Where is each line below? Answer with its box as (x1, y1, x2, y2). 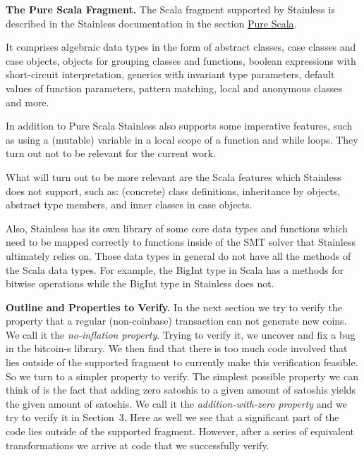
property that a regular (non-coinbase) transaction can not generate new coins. (6, 313, 347, 328)
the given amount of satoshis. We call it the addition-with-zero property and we (6, 396, 347, 411)
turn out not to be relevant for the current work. (6, 146, 216, 161)
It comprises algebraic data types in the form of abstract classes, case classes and (6, 39, 356, 54)
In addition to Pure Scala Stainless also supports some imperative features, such (6, 118, 353, 133)
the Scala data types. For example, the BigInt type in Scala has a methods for (6, 262, 344, 277)
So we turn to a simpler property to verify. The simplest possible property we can (6, 368, 358, 383)
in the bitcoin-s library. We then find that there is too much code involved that (6, 341, 348, 356)
